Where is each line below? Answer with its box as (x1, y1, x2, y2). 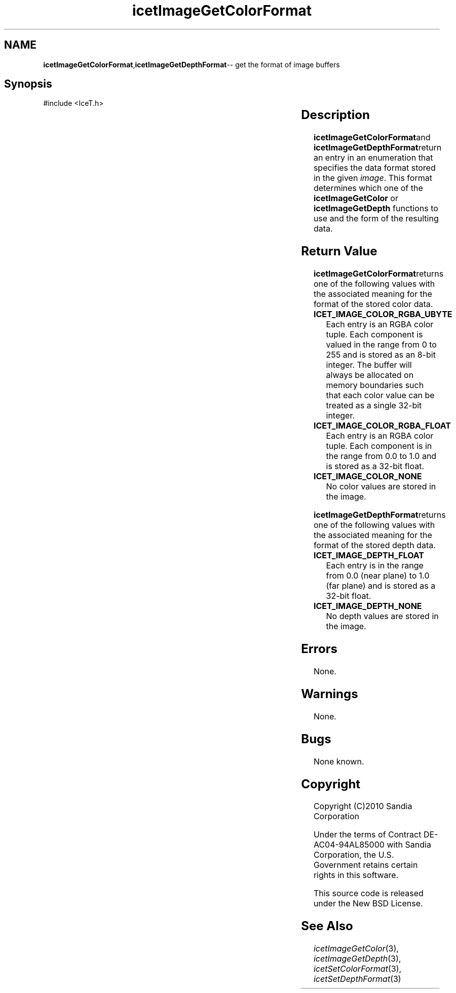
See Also (301, 919, 353, 934)
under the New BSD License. (313, 898, 423, 909)
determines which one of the (313, 183, 423, 194)
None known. (313, 756, 364, 767)
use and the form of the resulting (313, 213, 439, 224)
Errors (301, 641, 337, 657)
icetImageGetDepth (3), (313, 953, 401, 964)
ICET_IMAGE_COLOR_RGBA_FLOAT (313, 421, 451, 431)
